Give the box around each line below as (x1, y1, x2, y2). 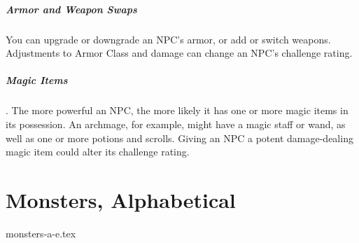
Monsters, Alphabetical (6, 185, 236, 214)
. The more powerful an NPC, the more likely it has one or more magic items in (6, 103, 349, 118)
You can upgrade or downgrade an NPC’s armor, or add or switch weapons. (6, 32, 331, 46)
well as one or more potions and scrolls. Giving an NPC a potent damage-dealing (6, 130, 353, 145)
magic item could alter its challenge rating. (6, 144, 190, 159)
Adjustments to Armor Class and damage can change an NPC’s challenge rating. (6, 46, 353, 60)
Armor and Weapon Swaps (6, 1, 137, 16)
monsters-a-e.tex (6, 225, 76, 240)
